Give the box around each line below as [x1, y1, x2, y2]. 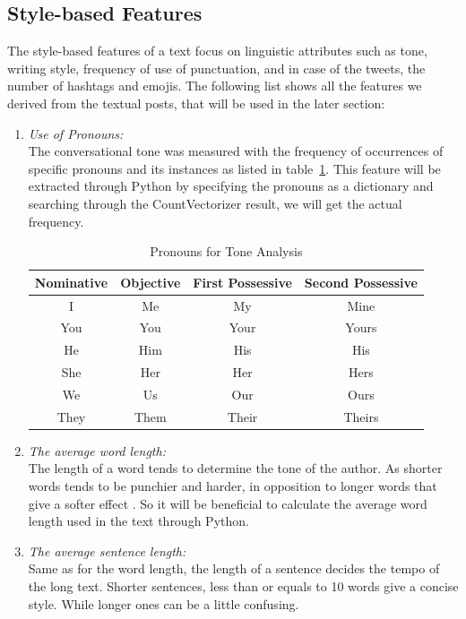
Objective [120, 272, 181, 291]
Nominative [34, 272, 108, 291]
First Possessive [193, 272, 292, 291]
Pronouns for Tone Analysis [150, 242, 303, 261]
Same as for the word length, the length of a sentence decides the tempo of [28, 559, 440, 578]
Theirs [343, 407, 379, 426]
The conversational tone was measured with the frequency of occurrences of [28, 142, 444, 160]
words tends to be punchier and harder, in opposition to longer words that [28, 477, 437, 495]
